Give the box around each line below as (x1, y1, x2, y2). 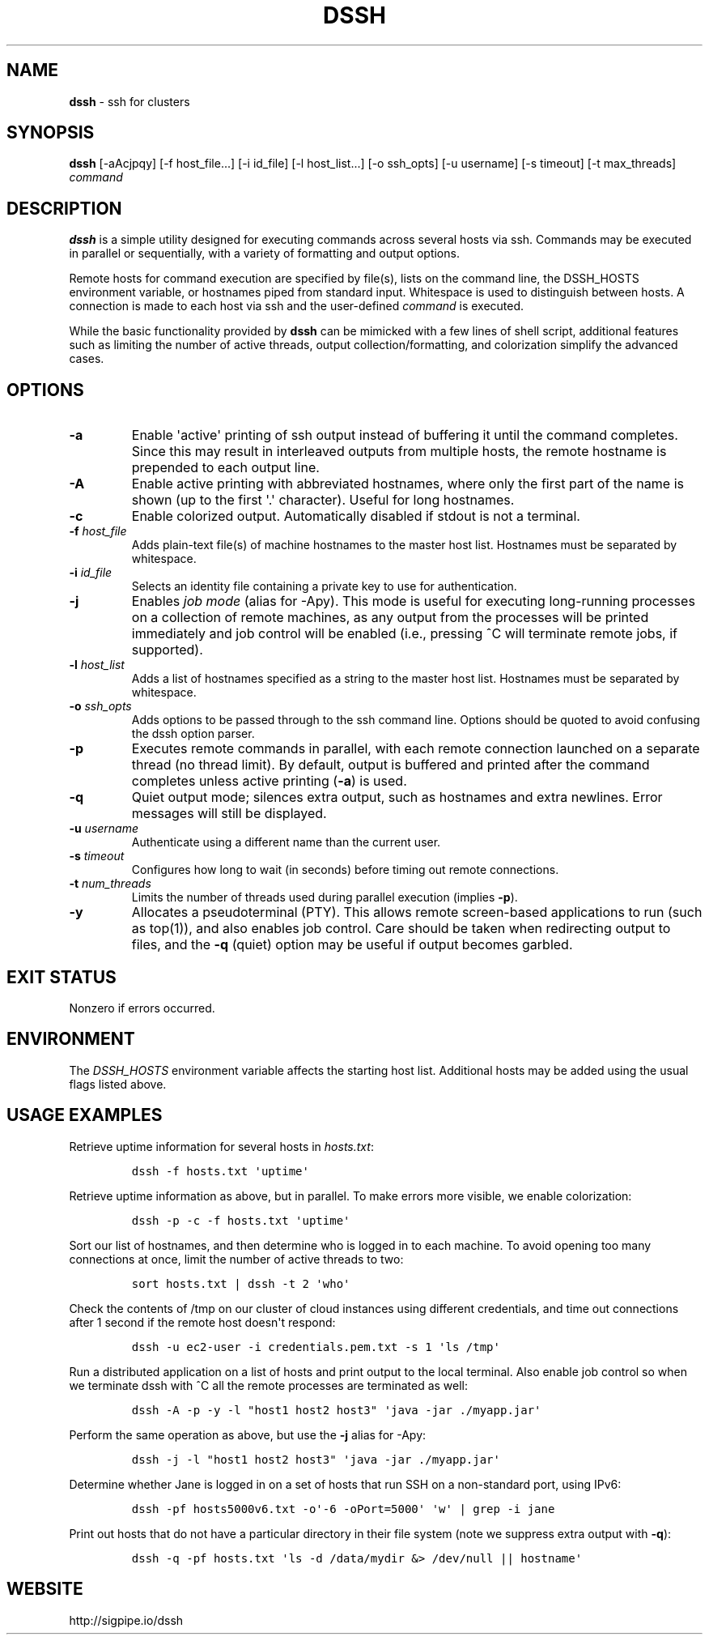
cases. (69, 352, 104, 366)
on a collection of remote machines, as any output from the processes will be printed (131, 609, 649, 626)
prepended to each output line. (131, 459, 320, 476)
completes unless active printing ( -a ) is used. (131, 773, 407, 790)
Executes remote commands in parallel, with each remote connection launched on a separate (131, 740, 700, 757)
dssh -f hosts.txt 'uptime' (131, 1164, 309, 1178)
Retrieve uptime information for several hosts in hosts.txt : (69, 1139, 374, 1153)
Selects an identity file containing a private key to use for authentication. (131, 579, 517, 594)
